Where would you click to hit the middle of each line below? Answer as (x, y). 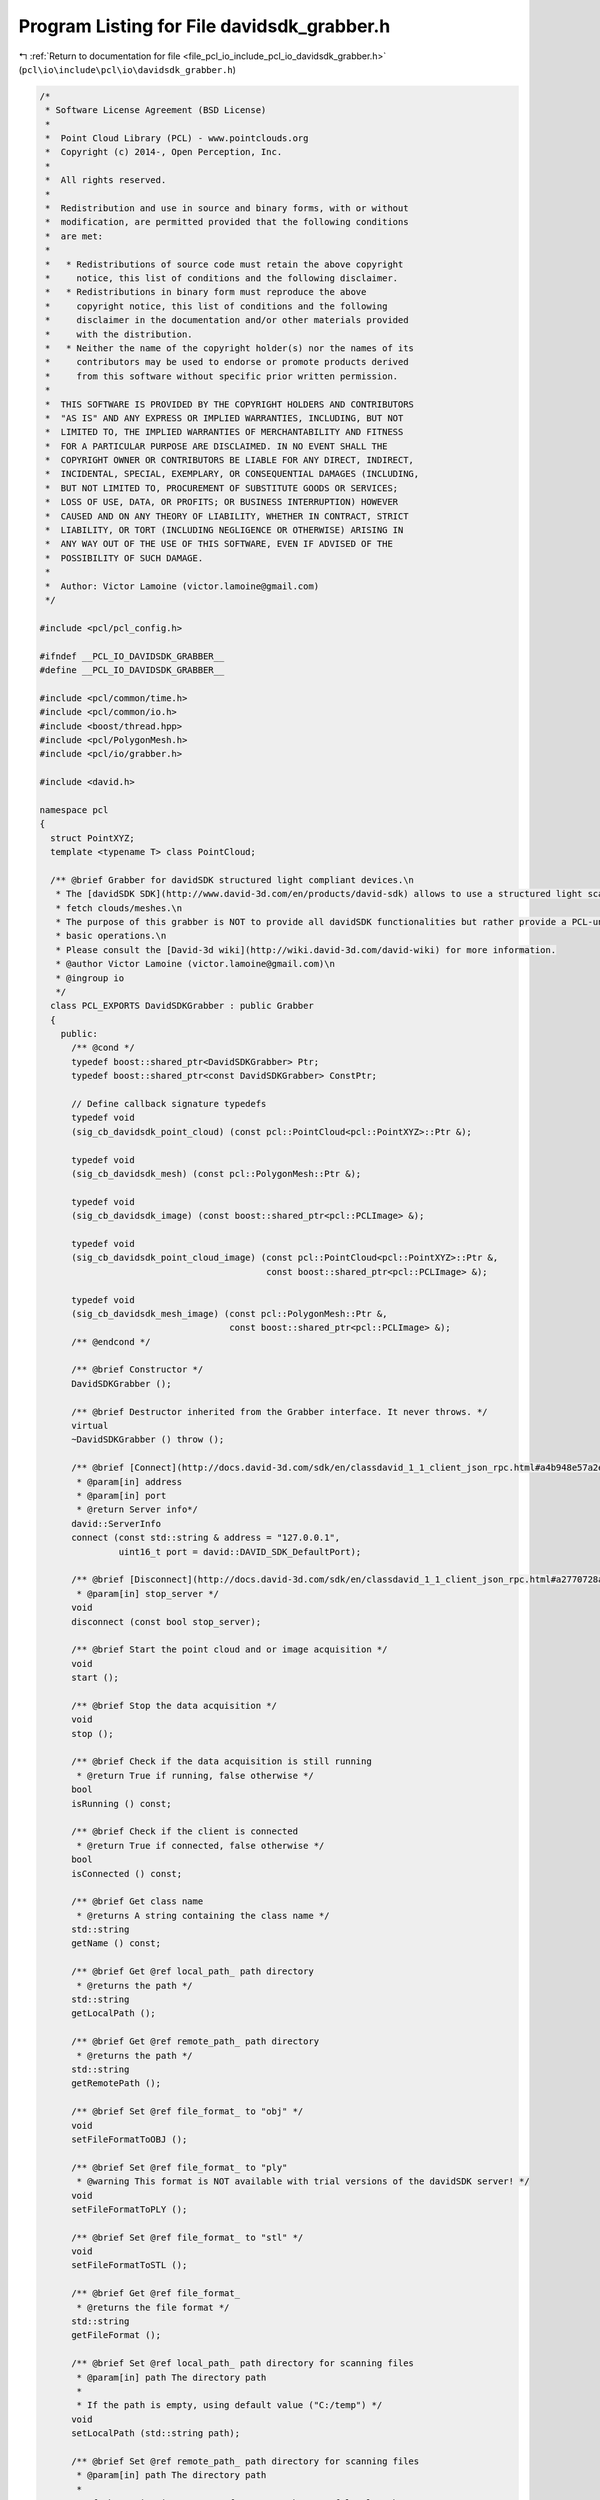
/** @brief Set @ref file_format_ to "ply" (179, 2167)
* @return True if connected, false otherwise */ (200, 1845)
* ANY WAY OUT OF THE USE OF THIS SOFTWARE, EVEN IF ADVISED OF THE (219, 544)
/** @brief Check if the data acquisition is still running (221, 1761)
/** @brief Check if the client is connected (185, 1831)
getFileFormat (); (116, 2335)
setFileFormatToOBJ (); (129, 2139)
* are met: (74, 236)
